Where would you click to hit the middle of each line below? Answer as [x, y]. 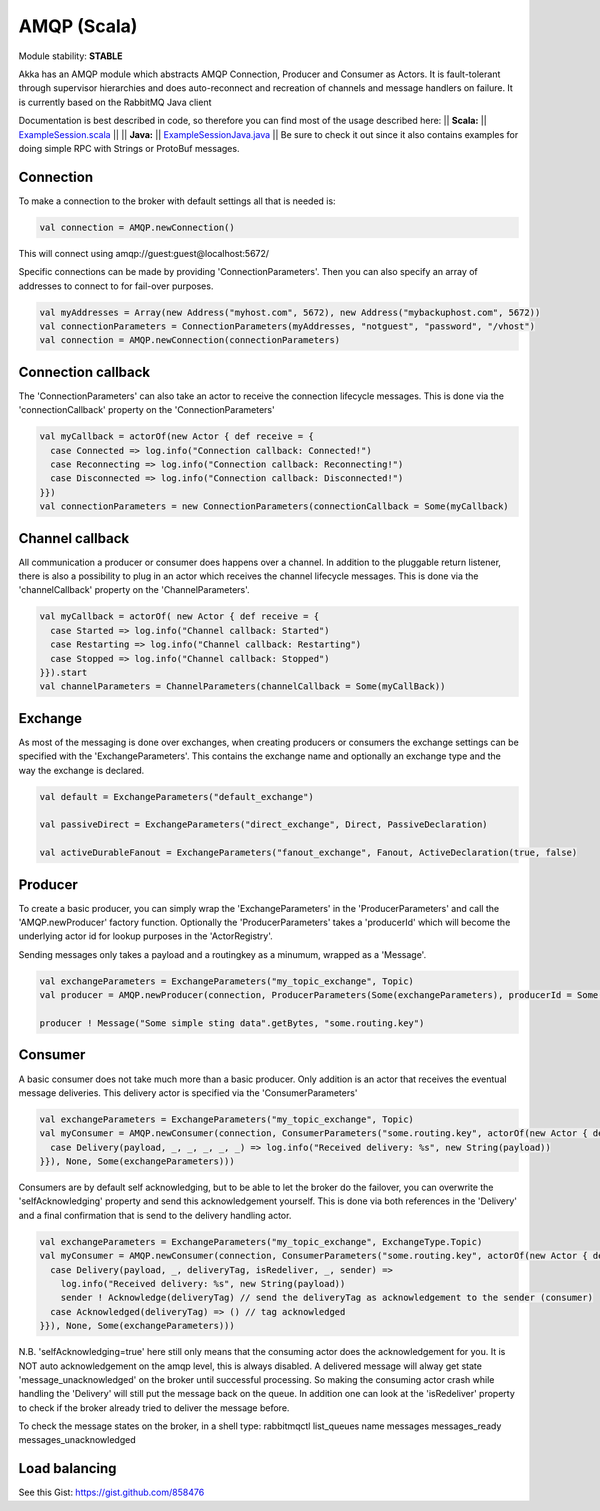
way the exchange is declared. [81, 770]
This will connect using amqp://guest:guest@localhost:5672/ [144, 253]
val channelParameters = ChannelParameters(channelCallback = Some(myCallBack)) [242, 686]
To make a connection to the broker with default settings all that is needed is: [177, 201]
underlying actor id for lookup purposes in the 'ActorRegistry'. [146, 936]
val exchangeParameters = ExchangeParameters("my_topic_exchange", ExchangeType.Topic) [261, 1241]
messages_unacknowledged [77, 1440]
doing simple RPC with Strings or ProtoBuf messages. [129, 148]
